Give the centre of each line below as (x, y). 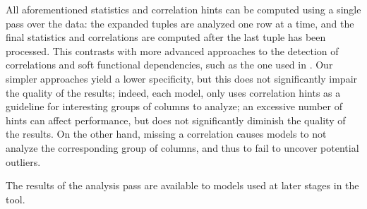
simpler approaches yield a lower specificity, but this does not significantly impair (182, 78)
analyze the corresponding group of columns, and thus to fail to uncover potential (182, 147)
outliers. (23, 161)
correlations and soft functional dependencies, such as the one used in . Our (169, 65)
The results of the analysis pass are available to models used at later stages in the (182, 185)
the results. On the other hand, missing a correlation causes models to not (166, 134)
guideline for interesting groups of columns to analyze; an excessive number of (174, 106)
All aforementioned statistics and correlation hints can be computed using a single (183, 9)
